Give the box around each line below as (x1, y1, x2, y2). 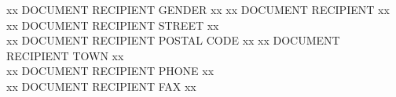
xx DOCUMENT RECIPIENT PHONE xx (6, 63, 214, 79)
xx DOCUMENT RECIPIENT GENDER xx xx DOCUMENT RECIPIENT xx (6, 2, 390, 17)
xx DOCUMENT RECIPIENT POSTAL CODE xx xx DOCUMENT (6, 32, 340, 48)
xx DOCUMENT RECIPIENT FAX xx (6, 77, 196, 94)
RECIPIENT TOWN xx (6, 47, 124, 63)
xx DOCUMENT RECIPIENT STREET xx (6, 16, 219, 33)
